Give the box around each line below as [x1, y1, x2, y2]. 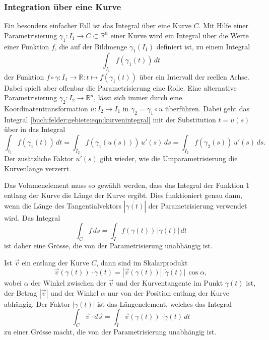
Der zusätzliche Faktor [4, 153, 74, 164]
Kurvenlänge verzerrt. [4, 163, 72, 173]
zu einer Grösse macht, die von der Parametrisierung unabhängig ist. [4, 326, 217, 337]
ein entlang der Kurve [22, 257, 89, 267]
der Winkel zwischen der [31, 278, 106, 288]
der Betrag [4, 287, 37, 298]
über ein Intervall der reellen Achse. [139, 71, 249, 82]
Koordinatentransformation [4, 103, 88, 113]
